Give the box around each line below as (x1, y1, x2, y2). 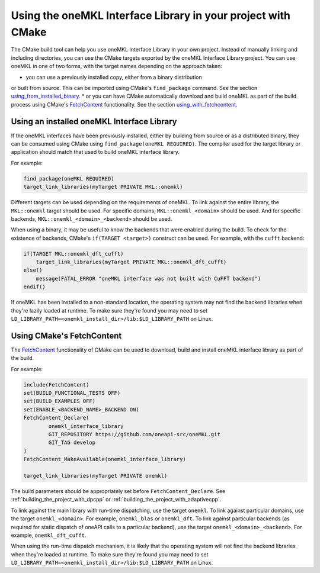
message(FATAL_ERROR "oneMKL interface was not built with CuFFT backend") (36, 275, 261, 282)
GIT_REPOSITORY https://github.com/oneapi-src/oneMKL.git (48, 431, 220, 438)
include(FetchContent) (23, 381, 89, 388)
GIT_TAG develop (48, 439, 96, 446)
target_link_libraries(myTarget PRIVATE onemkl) (23, 472, 168, 479)
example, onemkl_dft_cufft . (11, 532, 87, 539)
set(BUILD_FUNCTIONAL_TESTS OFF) (23, 389, 121, 397)
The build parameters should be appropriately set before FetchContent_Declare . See (11, 487, 226, 494)
